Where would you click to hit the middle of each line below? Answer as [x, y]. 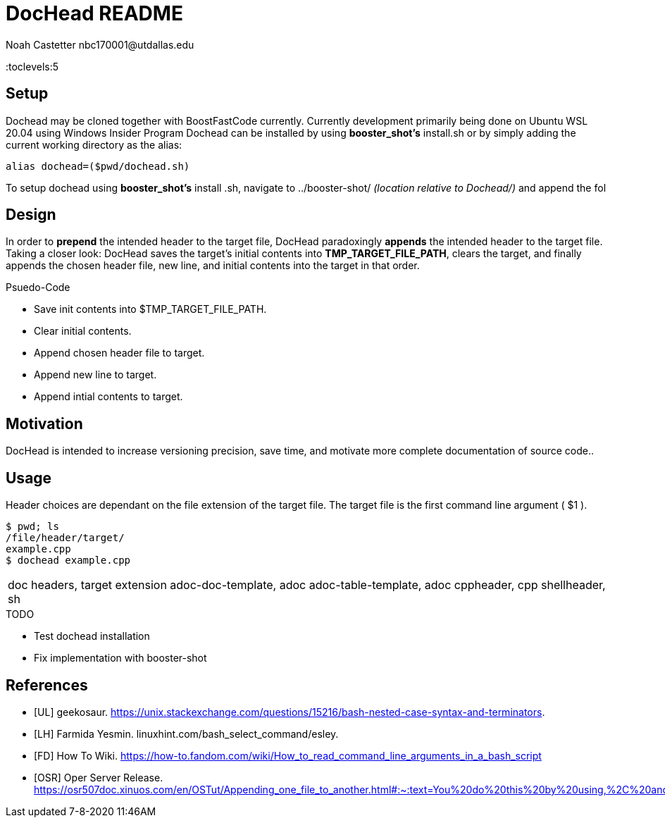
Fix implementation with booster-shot [120, 658]
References [47, 685]
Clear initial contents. [83, 331]
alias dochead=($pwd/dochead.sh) [98, 166]
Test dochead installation [92, 636]
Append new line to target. [95, 375]
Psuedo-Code [38, 287]
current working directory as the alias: [94, 144]
